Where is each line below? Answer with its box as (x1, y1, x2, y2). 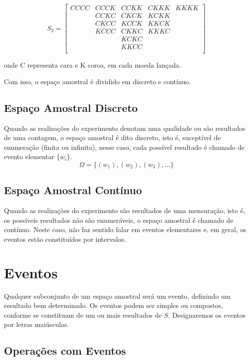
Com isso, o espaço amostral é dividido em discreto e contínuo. (4, 76, 191, 86)
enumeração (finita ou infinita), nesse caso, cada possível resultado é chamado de (4, 142, 245, 152)
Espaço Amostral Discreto (4, 100, 138, 115)
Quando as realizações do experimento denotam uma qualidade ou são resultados (4, 123, 246, 133)
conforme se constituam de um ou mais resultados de (4, 309, 162, 320)
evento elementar (4, 151, 54, 162)
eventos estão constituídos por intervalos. (4, 234, 126, 244)
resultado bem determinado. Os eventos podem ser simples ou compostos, (4, 300, 223, 310)
